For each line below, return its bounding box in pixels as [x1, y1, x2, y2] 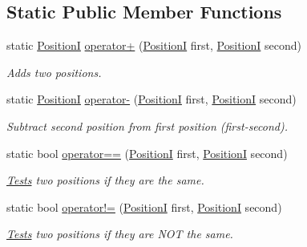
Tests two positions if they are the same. [6, 172, 204, 188]
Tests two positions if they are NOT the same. [6, 225, 233, 242]
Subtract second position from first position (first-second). [6, 117, 289, 134]
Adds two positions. [6, 63, 102, 80]
